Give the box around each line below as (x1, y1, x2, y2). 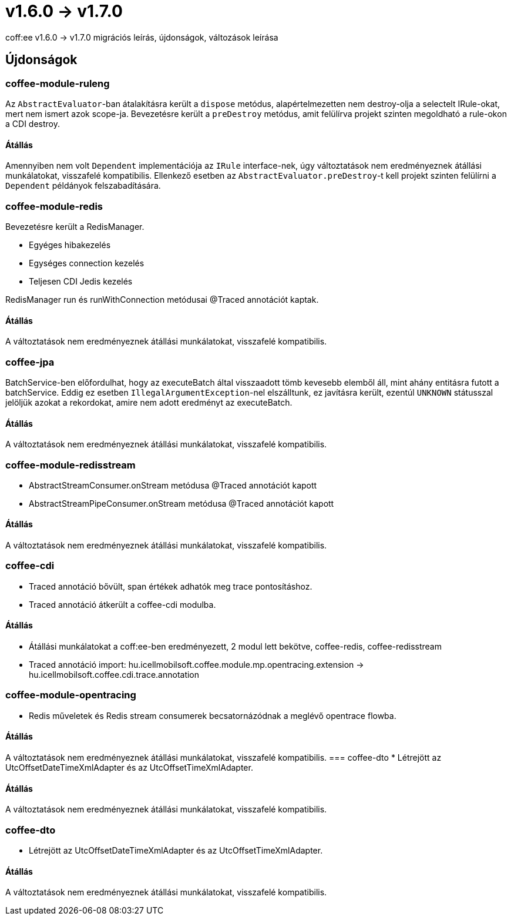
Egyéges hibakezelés (29, 239, 111, 250)
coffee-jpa (5, 356, 55, 368)
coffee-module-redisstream (5, 459, 136, 471)
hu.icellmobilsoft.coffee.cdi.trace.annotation (29, 670, 200, 680)
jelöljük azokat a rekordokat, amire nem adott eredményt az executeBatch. (5, 397, 293, 407)
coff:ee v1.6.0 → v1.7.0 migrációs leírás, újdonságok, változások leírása (5, 32, 278, 42)
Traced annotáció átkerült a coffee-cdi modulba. (29, 599, 216, 610)
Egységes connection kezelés (29, 257, 144, 268)
